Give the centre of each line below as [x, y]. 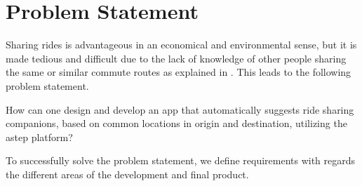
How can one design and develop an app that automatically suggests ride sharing [180, 109]
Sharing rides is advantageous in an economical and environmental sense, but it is [181, 45]
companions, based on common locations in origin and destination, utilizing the [176, 123]
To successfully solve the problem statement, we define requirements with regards [181, 160]
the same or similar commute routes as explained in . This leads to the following [179, 72]
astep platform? [39, 137]
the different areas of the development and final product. [127, 174]
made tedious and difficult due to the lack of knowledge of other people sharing [176, 58]
